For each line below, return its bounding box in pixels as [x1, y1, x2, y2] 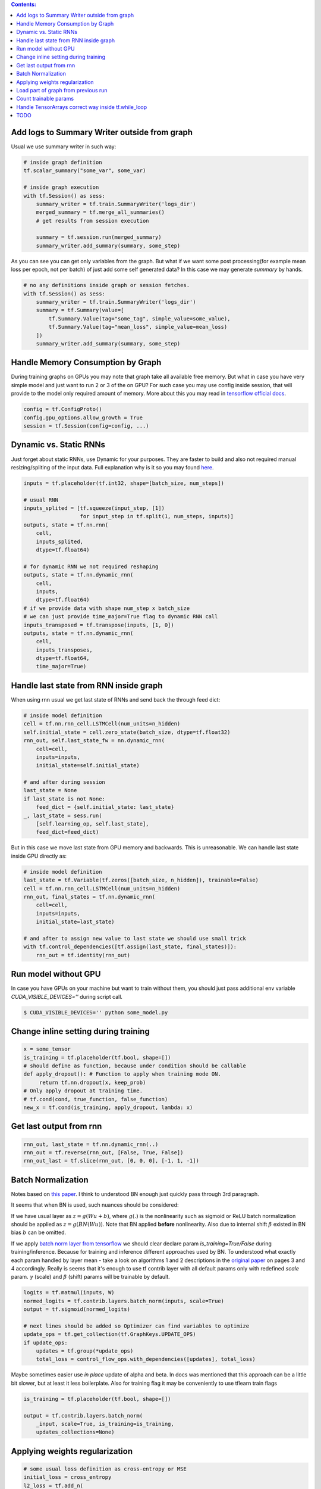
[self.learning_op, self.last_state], [36, 821, 149, 827]
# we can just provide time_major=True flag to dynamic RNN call [23, 613, 218, 620]
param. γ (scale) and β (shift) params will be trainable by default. [11, 1273, 171, 1281]
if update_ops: [23, 1339, 68, 1346]
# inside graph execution [23, 184, 99, 191]
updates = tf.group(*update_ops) [36, 1348, 134, 1354]
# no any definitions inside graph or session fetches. [23, 282, 190, 289]
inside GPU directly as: [11, 852, 67, 859]
